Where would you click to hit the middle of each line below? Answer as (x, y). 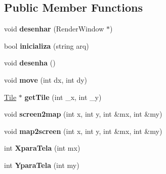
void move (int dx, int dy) (46, 79)
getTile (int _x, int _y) (63, 97)
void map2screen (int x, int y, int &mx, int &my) (83, 131)
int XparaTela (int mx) (42, 148)
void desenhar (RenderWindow (54, 29)
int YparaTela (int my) (42, 165)
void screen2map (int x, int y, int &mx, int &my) (83, 114)
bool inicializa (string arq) (47, 45)
